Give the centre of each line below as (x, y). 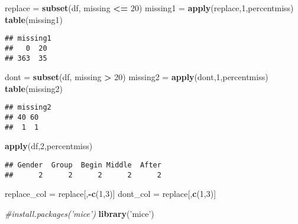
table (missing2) (34, 88)
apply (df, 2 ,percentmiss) (49, 146)
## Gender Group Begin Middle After (83, 165)
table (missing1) (34, 19)
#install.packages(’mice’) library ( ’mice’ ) (80, 213)
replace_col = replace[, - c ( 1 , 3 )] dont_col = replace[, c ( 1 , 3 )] (111, 194)
